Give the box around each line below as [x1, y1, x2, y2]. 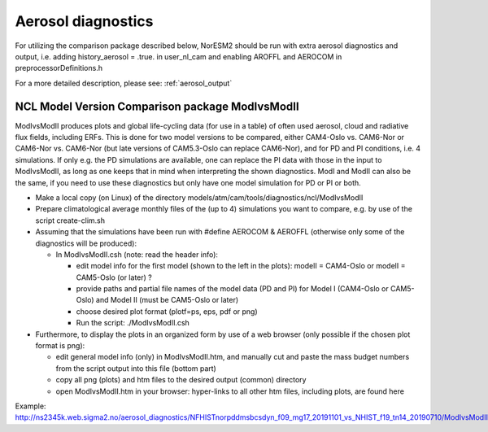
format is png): [35, 341, 85, 351]
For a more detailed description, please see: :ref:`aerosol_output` [15, 78, 233, 88]
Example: [15, 401, 46, 411]
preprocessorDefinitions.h [15, 63, 103, 73]
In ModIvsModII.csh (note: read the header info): [55, 249, 219, 260]
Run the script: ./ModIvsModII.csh [76, 318, 190, 328]
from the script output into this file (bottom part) [55, 363, 217, 373]
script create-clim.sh [35, 216, 106, 225]
